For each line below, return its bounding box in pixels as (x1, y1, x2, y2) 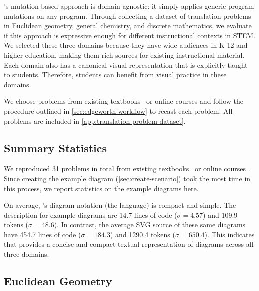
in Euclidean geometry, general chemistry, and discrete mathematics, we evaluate (4, 20, 252, 31)
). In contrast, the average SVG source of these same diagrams (54, 219, 246, 230)
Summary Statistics (4, 140, 107, 155)
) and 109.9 (203, 209, 238, 220)
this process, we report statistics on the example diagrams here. (4, 183, 199, 193)
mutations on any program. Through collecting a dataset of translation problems (4, 10, 251, 21)
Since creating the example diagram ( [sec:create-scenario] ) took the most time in (4, 173, 251, 183)
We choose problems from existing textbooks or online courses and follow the (4, 96, 243, 106)
